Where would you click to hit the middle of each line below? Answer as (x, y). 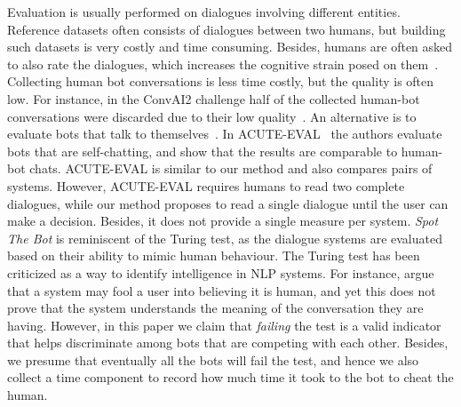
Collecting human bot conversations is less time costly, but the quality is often (221, 81)
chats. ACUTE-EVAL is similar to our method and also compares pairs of (231, 168)
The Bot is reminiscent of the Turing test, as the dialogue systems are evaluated (225, 238)
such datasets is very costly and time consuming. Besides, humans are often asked (230, 47)
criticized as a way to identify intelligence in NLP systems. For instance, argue (221, 272)
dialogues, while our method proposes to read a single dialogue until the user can (228, 203)
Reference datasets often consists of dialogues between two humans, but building (227, 29)
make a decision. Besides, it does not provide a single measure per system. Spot (223, 221)
